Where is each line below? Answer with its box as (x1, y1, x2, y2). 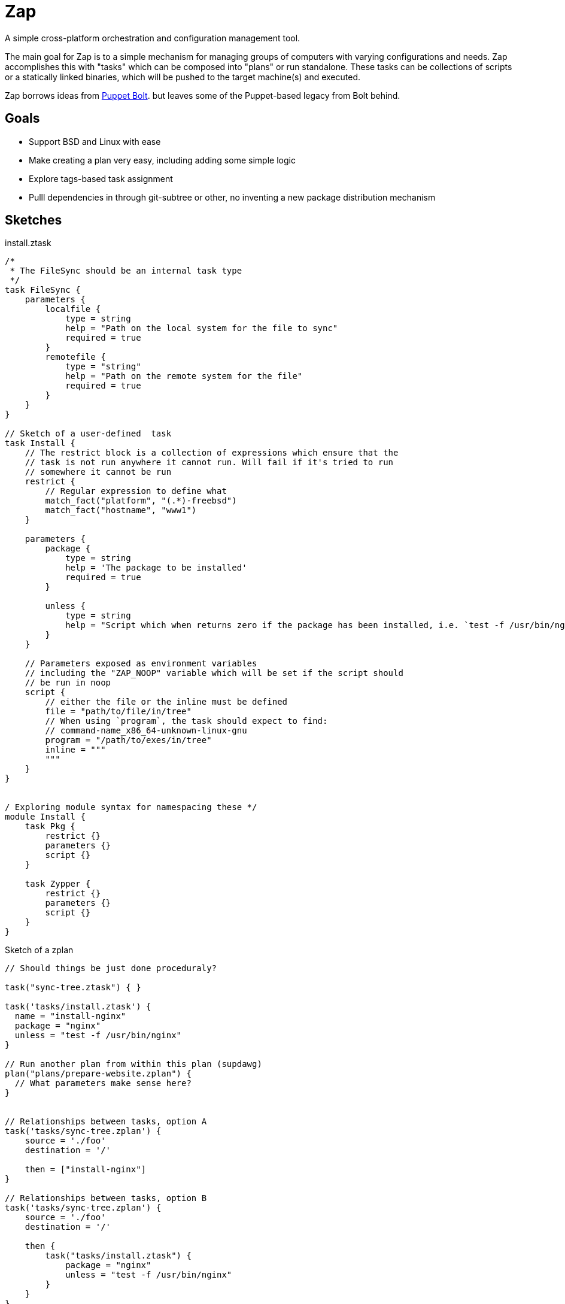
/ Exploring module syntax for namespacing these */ (5, 802, 257, 812)
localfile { (45, 304, 101, 314)
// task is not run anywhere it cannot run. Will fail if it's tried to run (25, 457, 394, 468)
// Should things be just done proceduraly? (5, 963, 217, 974)
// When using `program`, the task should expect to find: (45, 716, 328, 726)
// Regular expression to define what (45, 486, 227, 496)
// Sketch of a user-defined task (5, 429, 172, 439)
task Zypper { (25, 879, 91, 889)
